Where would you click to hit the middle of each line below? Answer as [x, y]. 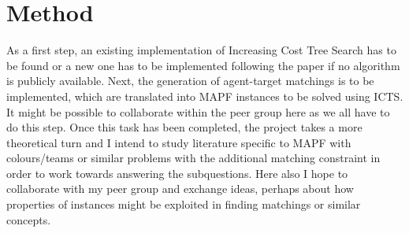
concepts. [29, 219]
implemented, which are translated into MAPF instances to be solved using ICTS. [205, 96]
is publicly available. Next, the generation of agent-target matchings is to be [190, 81]
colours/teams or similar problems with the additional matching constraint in [193, 158]
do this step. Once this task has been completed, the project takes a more [184, 127]
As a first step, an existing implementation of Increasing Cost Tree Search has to [201, 50]
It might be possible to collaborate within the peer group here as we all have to [198, 111]
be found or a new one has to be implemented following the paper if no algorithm [203, 65]
